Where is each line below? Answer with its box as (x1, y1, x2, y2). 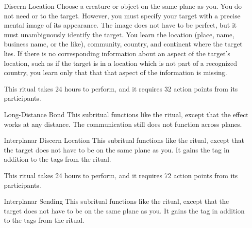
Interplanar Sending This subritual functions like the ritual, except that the (4, 196, 229, 206)
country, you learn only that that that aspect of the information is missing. (4, 67, 227, 77)
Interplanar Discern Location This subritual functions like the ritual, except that (4, 135, 244, 145)
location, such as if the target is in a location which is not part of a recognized (4, 58, 237, 68)
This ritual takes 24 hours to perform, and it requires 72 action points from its (4, 170, 238, 180)
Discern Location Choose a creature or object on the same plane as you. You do (4, 1, 242, 11)
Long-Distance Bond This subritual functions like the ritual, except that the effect (4, 109, 249, 119)
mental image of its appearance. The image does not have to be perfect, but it (4, 20, 237, 30)
